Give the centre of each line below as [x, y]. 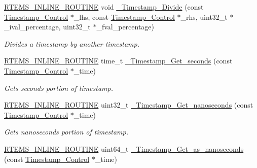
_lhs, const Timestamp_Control [124, 16]
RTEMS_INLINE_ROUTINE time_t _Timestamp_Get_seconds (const [118, 61]
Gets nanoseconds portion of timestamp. [66, 132]
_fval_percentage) [125, 27]
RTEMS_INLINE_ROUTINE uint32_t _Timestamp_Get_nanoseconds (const [129, 105]
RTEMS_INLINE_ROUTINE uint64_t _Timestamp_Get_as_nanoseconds [124, 148]
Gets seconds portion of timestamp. [59, 88]
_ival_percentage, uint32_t [47, 27]
